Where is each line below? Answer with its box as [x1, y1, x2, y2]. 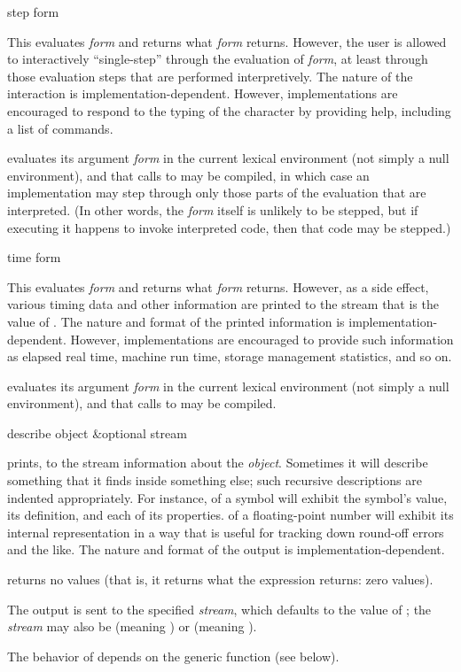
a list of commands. [7, 119, 113, 137]
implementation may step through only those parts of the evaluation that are [7, 183, 426, 202]
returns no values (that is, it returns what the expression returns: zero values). [7, 570, 434, 589]
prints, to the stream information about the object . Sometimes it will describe [7, 453, 428, 472]
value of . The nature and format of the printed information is [7, 312, 345, 330]
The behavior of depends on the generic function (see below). [7, 646, 340, 665]
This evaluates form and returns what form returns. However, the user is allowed [7, 32, 447, 50]
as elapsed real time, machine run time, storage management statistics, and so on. [7, 347, 452, 366]
